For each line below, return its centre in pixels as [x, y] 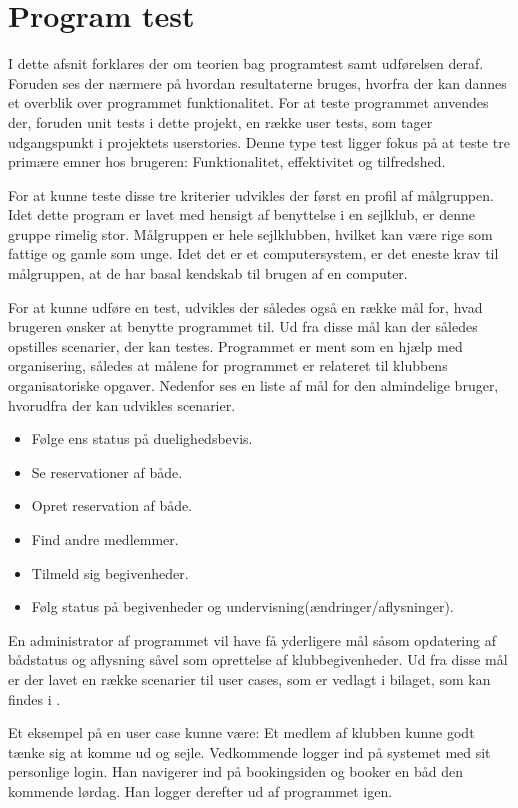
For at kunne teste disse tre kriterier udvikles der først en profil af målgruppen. [251, 194]
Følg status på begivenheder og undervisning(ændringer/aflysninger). [242, 606]
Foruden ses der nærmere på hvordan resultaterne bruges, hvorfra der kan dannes [257, 82]
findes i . [34, 698]
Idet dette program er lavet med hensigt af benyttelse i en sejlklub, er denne [242, 214]
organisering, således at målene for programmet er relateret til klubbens [228, 365]
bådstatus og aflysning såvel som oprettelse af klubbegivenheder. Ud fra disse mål [258, 659]
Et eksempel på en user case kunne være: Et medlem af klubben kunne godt [241, 732]
